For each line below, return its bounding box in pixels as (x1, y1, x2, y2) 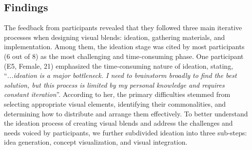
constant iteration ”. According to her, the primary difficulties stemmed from (4, 89, 231, 99)
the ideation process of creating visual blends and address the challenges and (4, 118, 233, 128)
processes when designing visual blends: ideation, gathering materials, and (4, 32, 225, 42)
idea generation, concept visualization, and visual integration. (4, 137, 188, 147)
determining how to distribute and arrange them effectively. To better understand (4, 108, 248, 118)
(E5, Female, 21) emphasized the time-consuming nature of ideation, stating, (4, 60, 233, 71)
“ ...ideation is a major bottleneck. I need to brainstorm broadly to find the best (4, 70, 237, 80)
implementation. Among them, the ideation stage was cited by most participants (4, 41, 245, 52)
